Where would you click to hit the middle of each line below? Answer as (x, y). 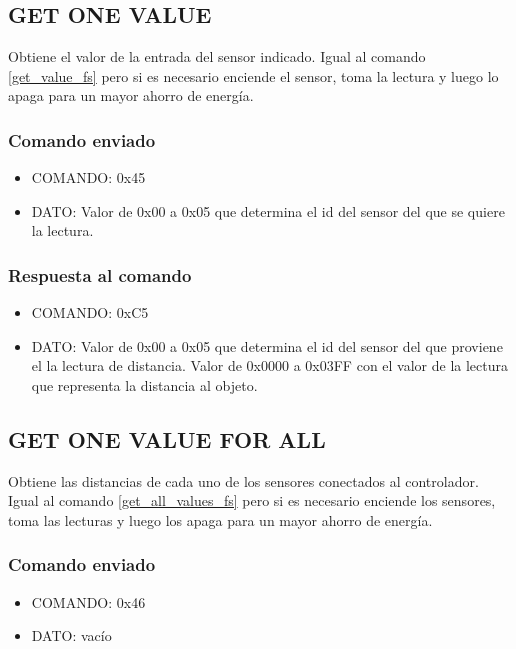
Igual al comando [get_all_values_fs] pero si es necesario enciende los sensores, (252, 500)
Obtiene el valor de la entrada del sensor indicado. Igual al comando (217, 56)
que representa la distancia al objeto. (144, 384)
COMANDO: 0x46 (88, 601)
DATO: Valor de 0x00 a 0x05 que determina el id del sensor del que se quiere (268, 210)
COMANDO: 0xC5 (90, 312)
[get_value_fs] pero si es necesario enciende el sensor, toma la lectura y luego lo (253, 75)
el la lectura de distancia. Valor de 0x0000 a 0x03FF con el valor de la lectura (270, 365)
